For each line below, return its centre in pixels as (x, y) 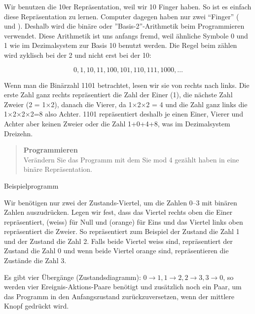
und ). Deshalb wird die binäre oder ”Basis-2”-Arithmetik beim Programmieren (124, 26)
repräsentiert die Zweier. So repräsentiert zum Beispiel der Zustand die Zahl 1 (122, 231)
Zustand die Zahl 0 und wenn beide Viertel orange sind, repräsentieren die (116, 251)
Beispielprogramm (31, 185)
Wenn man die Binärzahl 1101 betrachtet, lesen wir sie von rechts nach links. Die (127, 85)
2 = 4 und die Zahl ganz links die (197, 104)
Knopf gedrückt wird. (36, 306)
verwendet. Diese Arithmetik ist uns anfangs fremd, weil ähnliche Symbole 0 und (126, 35)
